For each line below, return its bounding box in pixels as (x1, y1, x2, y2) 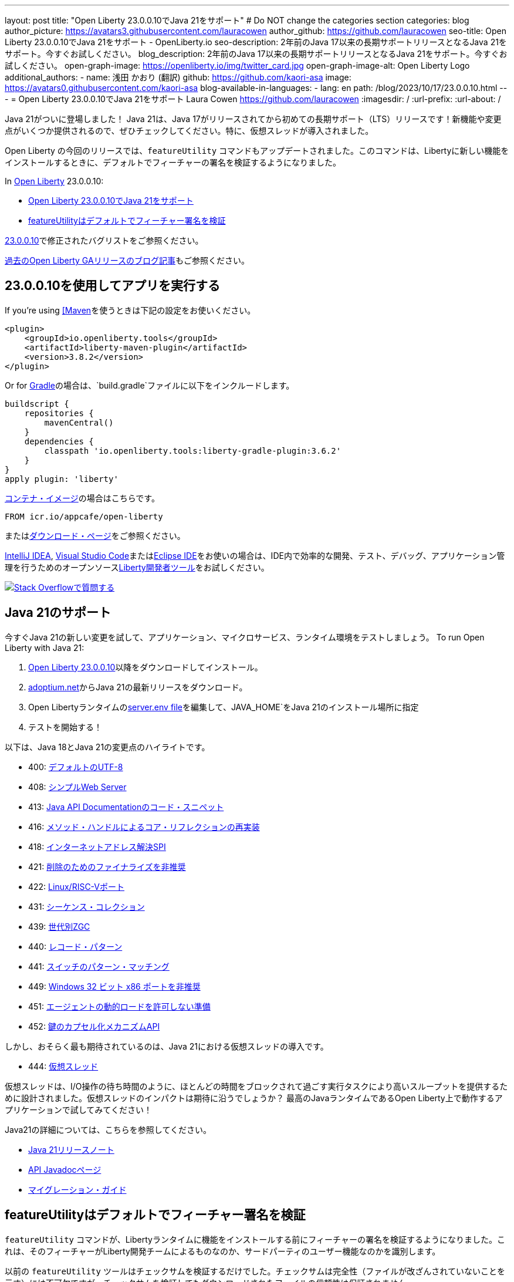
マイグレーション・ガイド (28, 1184, 127, 1195)
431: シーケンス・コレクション (28, 901, 145, 912)
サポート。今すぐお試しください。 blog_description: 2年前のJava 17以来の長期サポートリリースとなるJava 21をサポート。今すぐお (5, 49, 508, 59)
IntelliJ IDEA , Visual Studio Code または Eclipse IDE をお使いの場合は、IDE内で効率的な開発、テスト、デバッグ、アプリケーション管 (5, 550, 505, 561)
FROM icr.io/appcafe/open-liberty (5, 511, 163, 521)
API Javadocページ (28, 1164, 102, 1175)
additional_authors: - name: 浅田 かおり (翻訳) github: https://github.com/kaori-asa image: (5, 72, 351, 82)
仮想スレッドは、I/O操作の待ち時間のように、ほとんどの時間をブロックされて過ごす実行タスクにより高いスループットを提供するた (5, 1081, 508, 1091)
